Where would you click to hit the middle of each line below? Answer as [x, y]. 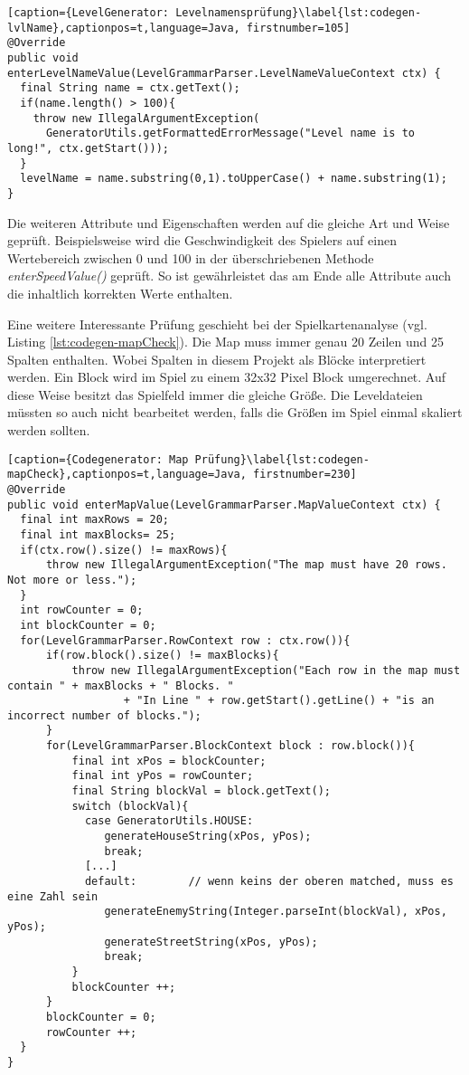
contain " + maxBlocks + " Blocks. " [121, 685]
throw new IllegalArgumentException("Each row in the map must [266, 670]
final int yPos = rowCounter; [163, 776]
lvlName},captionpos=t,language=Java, [124, 28]
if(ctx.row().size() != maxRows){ [124, 550]
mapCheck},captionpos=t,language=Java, [127, 475]
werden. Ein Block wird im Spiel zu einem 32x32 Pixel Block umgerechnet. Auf [227, 377]
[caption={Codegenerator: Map [98, 459]
